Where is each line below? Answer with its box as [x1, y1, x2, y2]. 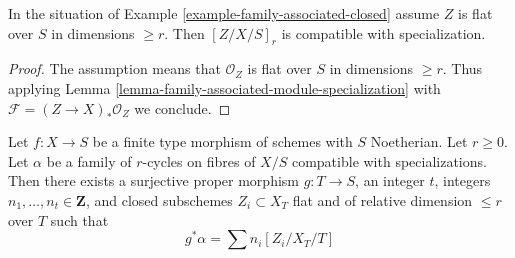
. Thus [442, 58, 483, 79]
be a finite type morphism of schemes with [92, 131, 353, 152]
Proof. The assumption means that [8, 58, 221, 79]
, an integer [355, 170, 425, 191]
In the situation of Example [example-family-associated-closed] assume [8, 3, 440, 23]
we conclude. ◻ [134, 97, 231, 118]
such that [50, 209, 109, 230]
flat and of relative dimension [292, 189, 473, 210]
